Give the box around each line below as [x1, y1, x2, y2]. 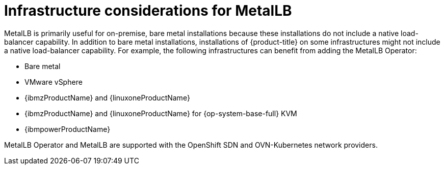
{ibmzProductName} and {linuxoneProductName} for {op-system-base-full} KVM [24, 109, 297, 118]
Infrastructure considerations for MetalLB [4, 2, 292, 19]
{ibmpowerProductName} [24, 124, 111, 133]
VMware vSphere [24, 77, 83, 86]
